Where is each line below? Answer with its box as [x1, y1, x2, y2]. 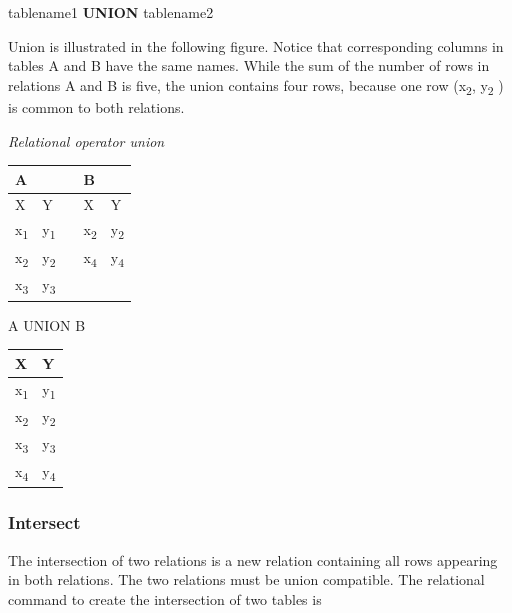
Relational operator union [8, 130, 165, 151]
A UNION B [8, 314, 86, 335]
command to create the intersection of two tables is [8, 588, 322, 609]
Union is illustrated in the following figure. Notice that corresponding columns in [8, 35, 504, 56]
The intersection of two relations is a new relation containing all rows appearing [8, 549, 498, 570]
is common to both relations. [8, 96, 185, 117]
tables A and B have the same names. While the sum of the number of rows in [8, 55, 490, 76]
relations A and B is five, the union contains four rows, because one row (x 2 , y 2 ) [8, 74, 504, 98]
